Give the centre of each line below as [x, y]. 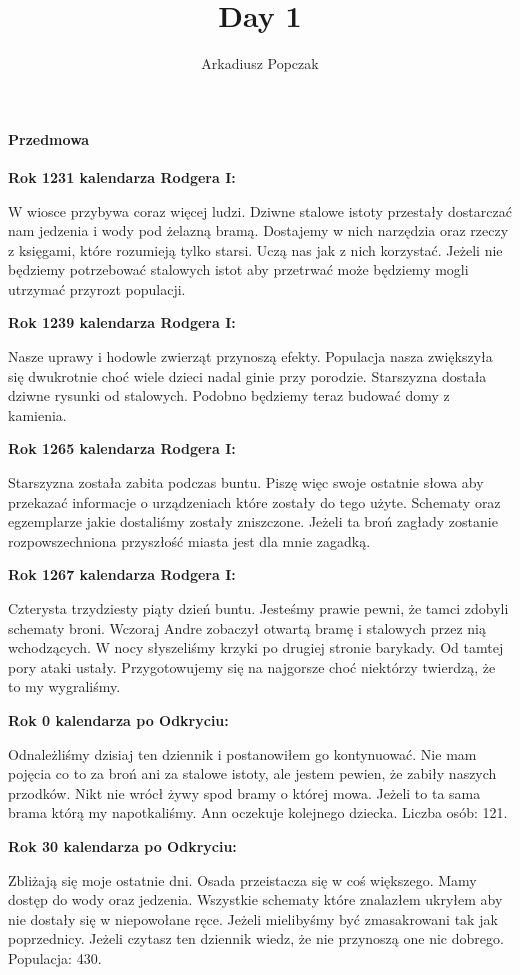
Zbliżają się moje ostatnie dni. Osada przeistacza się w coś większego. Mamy [242, 879]
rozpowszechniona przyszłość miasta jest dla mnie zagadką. [189, 540]
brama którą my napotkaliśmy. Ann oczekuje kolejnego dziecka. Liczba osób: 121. [258, 812]
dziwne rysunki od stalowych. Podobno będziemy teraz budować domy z [229, 395]
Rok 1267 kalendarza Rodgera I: [122, 574]
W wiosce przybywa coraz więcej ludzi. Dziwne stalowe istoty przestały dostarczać [260, 210]
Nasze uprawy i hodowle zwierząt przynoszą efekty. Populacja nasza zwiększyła [250, 356]
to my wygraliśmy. [64, 686]
